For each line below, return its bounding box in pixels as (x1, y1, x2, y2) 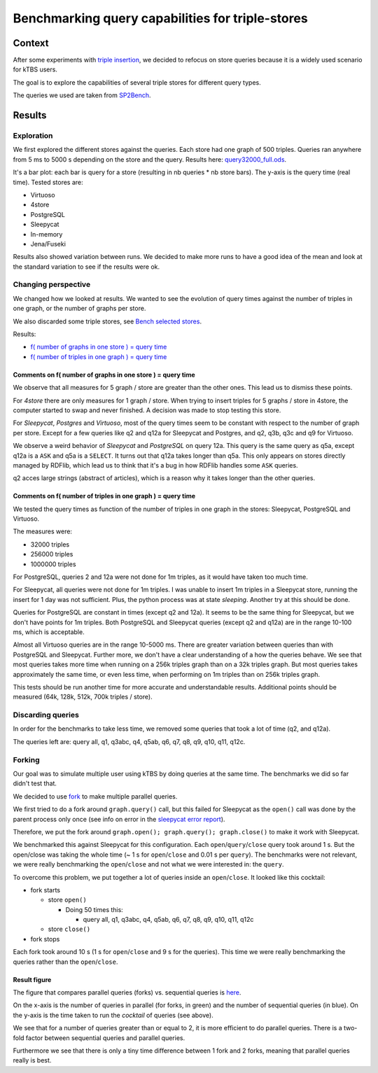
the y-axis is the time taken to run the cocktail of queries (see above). (13, 1011, 213, 1019)
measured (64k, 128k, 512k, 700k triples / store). (13, 693, 153, 701)
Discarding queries (13, 710, 80, 720)
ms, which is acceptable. (13, 627, 85, 636)
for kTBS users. (13, 65, 57, 73)
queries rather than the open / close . (13, 958, 118, 966)
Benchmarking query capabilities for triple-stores (13, 10, 308, 26)
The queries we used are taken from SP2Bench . (13, 91, 151, 99)
